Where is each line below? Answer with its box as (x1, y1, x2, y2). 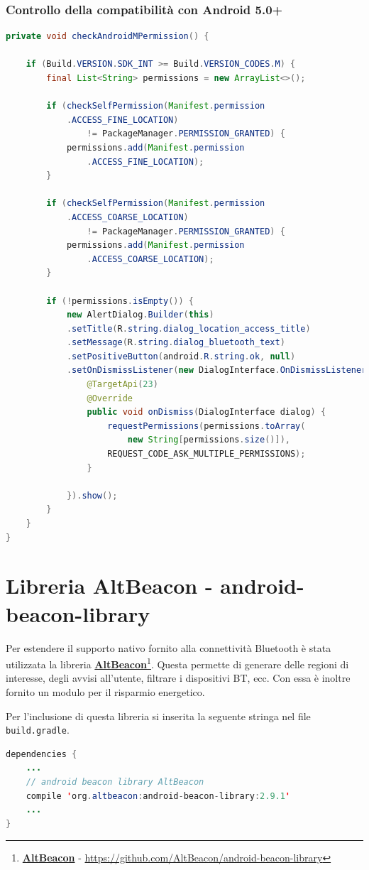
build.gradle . (6, 722, 70, 737)
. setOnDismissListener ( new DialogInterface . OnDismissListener (66, 365, 367, 376)
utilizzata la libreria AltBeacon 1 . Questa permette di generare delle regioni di (6, 655, 349, 671)
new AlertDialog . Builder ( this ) (66, 310, 214, 320)
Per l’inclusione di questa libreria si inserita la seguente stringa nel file (6, 708, 311, 723)
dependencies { (6, 749, 77, 759)
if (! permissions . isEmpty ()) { (46, 295, 194, 306)
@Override (87, 393, 133, 403)
